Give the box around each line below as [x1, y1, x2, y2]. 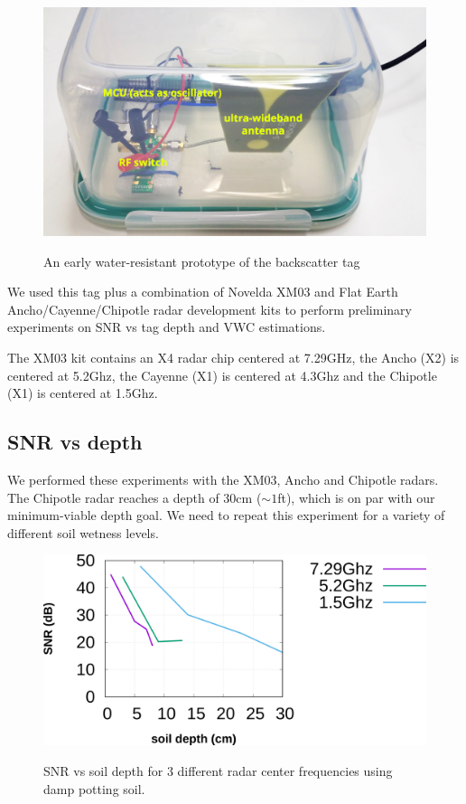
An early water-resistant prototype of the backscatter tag [43, 251, 360, 270]
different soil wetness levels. [7, 523, 159, 542]
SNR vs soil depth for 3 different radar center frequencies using [43, 761, 393, 780]
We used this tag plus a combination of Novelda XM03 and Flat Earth [7, 282, 398, 301]
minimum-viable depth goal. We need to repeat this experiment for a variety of [7, 506, 445, 525]
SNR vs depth [7, 428, 143, 456]
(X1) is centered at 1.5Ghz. [7, 383, 158, 402]
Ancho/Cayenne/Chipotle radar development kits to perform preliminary [7, 299, 412, 318]
